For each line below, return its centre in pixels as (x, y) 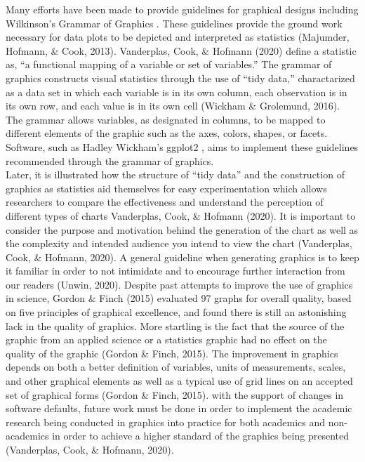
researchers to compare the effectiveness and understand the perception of (165, 202)
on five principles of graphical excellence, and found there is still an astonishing (176, 312)
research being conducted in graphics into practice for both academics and (166, 422)
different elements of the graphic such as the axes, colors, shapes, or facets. (167, 133)
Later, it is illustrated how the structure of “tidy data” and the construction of (175, 174)
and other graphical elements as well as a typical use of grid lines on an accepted (179, 381)
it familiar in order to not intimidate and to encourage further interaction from (175, 271)
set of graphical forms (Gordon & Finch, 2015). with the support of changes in (175, 394)
